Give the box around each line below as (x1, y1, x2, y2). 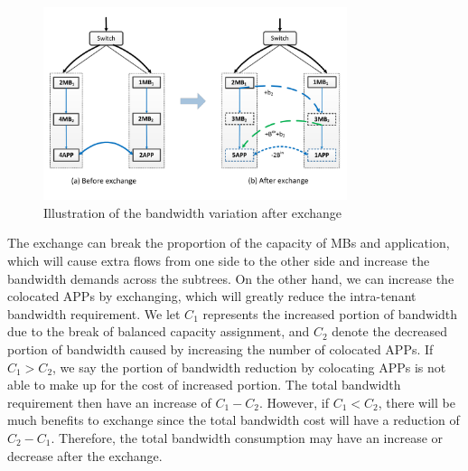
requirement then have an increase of (7, 392, 211, 411)
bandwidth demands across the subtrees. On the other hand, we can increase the (7, 268, 454, 287)
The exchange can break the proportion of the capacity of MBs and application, (7, 233, 450, 252)
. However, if (258, 392, 329, 411)
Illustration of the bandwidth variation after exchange (43, 203, 342, 221)
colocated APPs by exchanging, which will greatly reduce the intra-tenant (7, 287, 417, 306)
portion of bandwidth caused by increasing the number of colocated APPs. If (7, 340, 434, 359)
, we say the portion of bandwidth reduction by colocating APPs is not (52, 357, 446, 376)
